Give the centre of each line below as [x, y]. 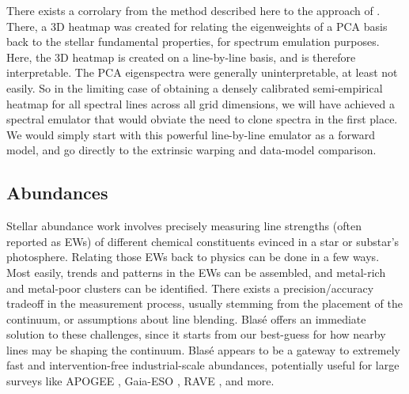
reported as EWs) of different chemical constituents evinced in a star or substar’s [203, 241]
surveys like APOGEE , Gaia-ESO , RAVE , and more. [140, 381]
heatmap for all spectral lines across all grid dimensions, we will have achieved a [201, 103]
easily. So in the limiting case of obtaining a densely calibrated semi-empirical [195, 87]
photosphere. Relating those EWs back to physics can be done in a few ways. [193, 257]
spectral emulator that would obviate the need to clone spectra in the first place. [202, 119]
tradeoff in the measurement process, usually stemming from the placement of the [204, 303]
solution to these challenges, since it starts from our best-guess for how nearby [196, 334]
